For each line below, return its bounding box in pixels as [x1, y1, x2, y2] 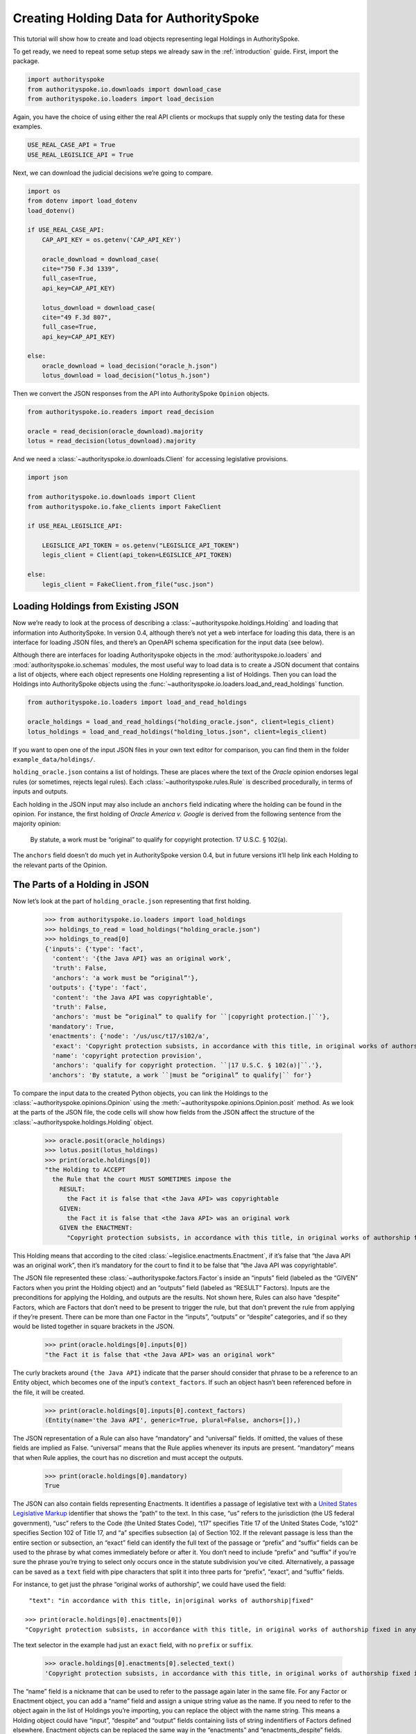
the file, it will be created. [12, 1388, 85, 1396]
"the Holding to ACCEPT [44, 1165, 126, 1174]
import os [27, 187, 61, 195]
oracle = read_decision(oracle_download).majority [27, 427, 204, 435]
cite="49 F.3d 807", [42, 313, 112, 321]
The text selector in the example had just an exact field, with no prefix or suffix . [12, 1641, 253, 1649]
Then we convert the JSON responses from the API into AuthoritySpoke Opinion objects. [12, 389, 270, 398]
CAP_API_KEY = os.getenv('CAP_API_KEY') [42, 236, 182, 243]
